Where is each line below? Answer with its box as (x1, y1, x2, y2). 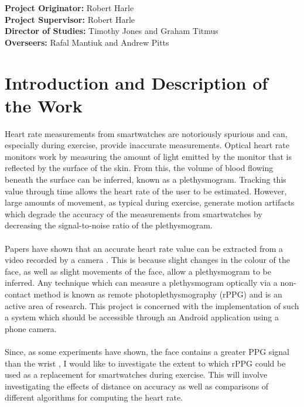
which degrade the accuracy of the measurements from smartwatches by (5, 207, 262, 220)
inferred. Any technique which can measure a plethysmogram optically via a (5, 276, 278, 289)
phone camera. (5, 322, 57, 334)
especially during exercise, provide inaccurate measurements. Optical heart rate (5, 139, 289, 151)
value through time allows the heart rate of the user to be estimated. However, (5, 184, 287, 197)
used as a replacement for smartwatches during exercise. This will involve (5, 368, 268, 381)
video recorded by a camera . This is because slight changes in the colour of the (5, 254, 290, 266)
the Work (5, 93, 83, 117)
